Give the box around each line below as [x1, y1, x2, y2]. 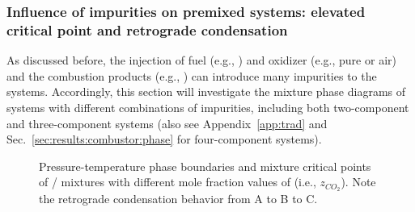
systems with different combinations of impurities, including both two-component [6, 98, 409, 115]
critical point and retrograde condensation [6, 19, 288, 39]
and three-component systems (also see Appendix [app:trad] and [6, 114, 328, 131]
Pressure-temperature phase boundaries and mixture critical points [39, 157, 371, 174]
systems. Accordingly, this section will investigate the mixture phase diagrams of [6, 83, 406, 100]
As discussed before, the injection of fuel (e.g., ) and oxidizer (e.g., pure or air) [6, 52, 396, 69]
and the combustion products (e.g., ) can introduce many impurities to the [6, 67, 377, 84]
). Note [341, 173, 376, 190]
